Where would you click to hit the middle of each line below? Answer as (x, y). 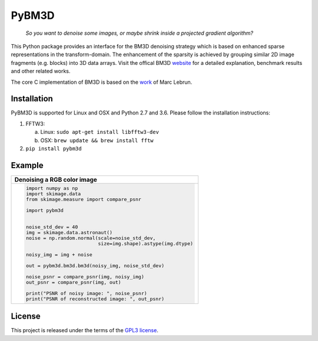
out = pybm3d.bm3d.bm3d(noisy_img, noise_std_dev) (95, 265)
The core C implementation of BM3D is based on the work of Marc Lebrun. (102, 82)
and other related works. (41, 71)
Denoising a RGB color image (56, 179)
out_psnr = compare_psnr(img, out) (73, 282)
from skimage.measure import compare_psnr (83, 199)
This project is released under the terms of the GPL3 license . (85, 330)
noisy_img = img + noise (59, 255)
